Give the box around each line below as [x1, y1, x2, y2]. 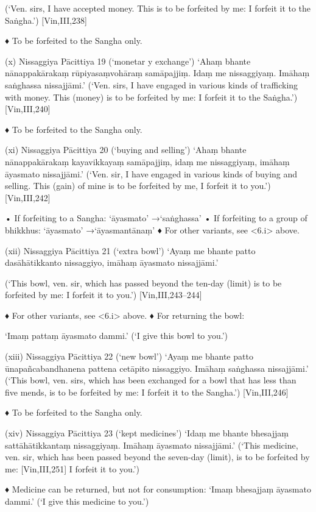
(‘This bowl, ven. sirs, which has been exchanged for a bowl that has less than [5, 374, 297, 386]
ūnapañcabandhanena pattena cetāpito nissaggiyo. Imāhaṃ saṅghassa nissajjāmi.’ [5, 361, 309, 374]
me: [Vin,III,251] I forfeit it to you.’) [5, 462, 139, 475]
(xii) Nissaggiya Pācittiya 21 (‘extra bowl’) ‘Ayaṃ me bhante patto [5, 244, 256, 257]
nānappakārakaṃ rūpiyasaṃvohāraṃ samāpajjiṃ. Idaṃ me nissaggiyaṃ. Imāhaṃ [5, 66, 310, 79]
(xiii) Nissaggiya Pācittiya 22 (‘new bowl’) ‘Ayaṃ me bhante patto [5, 350, 253, 363]
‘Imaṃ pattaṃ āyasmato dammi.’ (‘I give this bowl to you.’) [5, 329, 228, 342]
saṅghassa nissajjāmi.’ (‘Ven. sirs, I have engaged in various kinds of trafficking [5, 78, 298, 91]
